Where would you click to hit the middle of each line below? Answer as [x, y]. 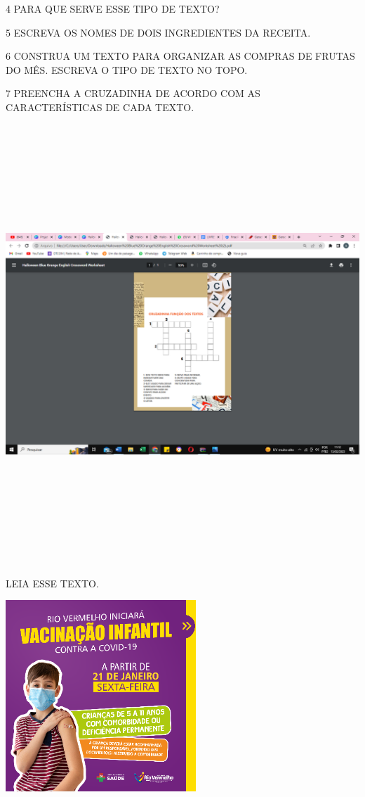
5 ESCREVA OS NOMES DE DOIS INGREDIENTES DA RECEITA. [158, 32]
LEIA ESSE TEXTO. [52, 583]
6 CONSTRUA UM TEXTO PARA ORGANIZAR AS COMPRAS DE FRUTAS [180, 56]
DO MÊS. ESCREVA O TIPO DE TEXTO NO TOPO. [127, 69]
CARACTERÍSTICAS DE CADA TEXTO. [100, 107]
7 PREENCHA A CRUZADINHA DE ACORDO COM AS [133, 93]
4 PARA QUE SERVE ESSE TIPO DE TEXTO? [113, 8]
